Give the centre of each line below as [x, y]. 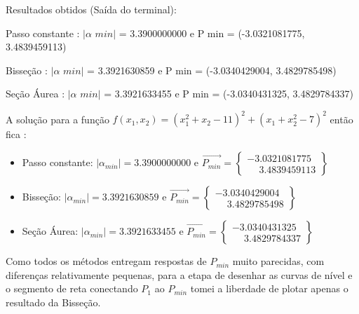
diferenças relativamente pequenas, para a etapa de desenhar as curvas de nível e [179, 274]
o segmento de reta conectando [72, 288]
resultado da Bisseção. [53, 302]
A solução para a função [57, 119]
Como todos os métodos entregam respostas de [106, 261]
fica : [16, 134]
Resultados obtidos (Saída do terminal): [91, 9]
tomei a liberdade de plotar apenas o [269, 288]
